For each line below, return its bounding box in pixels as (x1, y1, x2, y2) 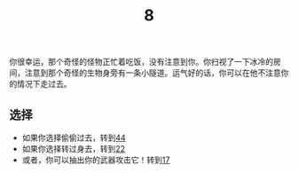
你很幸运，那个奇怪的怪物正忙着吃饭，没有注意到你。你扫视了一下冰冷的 (9, 57, 273, 67)
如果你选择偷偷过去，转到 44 (21, 132, 126, 143)
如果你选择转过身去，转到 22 (21, 144, 126, 153)
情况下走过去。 (16, 79, 72, 90)
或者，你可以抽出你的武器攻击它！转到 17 (21, 154, 170, 165)
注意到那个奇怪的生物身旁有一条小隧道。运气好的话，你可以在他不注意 (24, 67, 281, 78)
